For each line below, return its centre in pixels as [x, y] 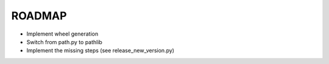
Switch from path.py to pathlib [65, 42]
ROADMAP [39, 16]
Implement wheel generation [62, 34]
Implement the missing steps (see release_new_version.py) [101, 51]
